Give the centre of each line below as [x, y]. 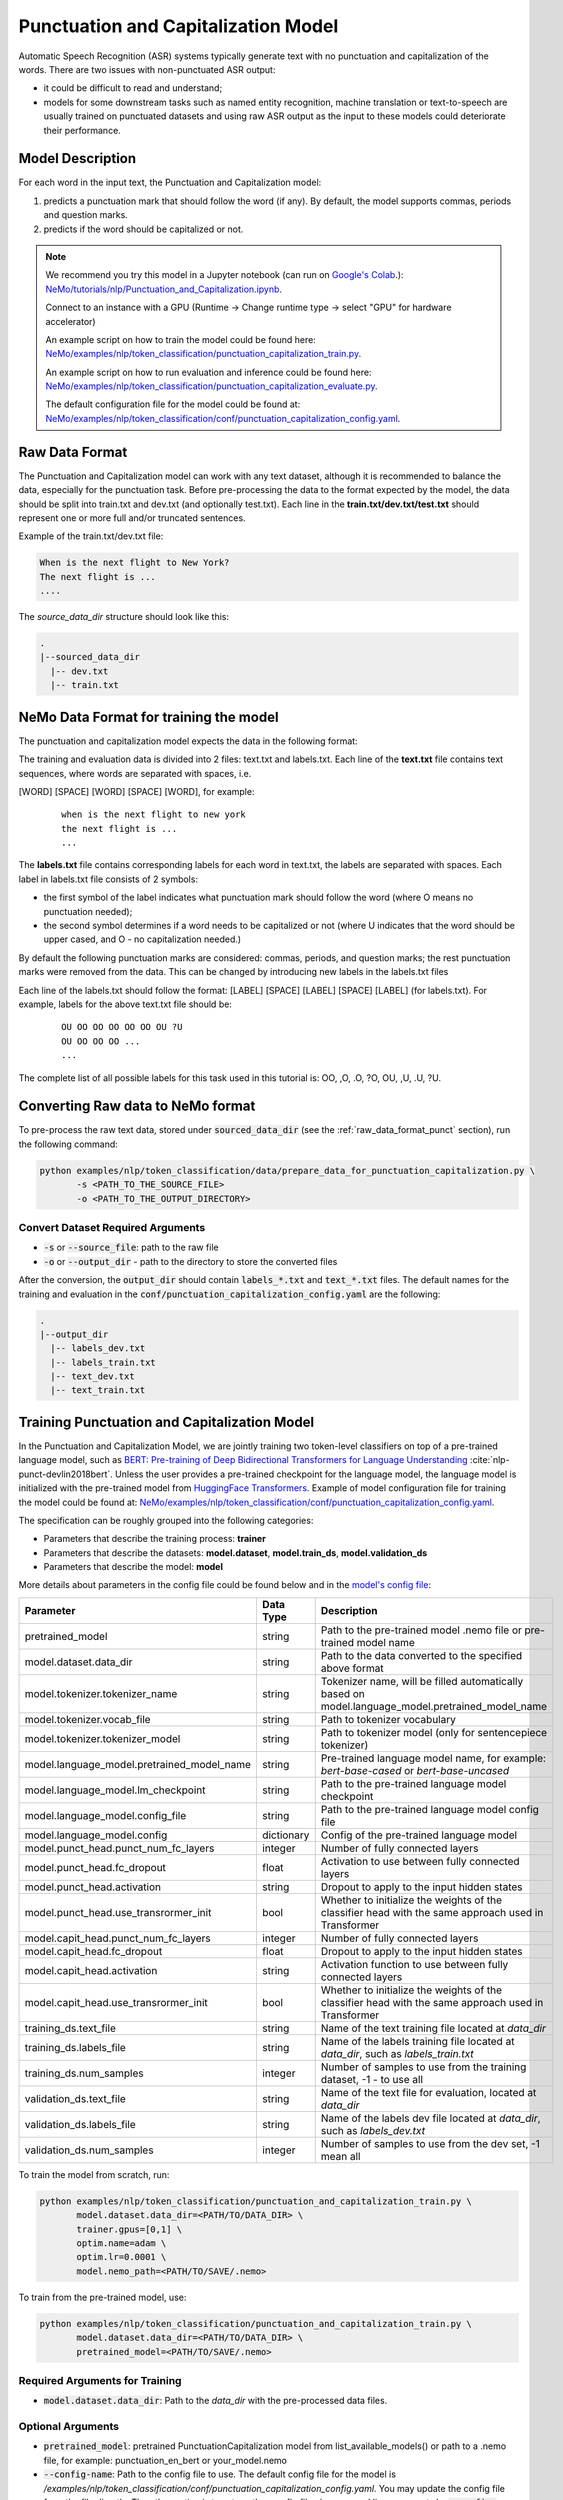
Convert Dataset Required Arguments [112, 1227]
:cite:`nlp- [490, 1460]
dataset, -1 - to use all [372, 2079]
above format [352, 1668]
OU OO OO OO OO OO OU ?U [122, 1027]
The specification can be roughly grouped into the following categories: [166, 1520]
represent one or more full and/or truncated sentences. [132, 517]
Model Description [77, 158]
